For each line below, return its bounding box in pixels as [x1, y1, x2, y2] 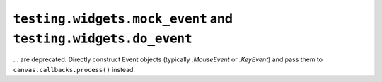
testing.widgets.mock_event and [13, 11, 233, 26]
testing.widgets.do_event [13, 30, 192, 46]
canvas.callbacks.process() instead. [13, 65, 136, 74]
